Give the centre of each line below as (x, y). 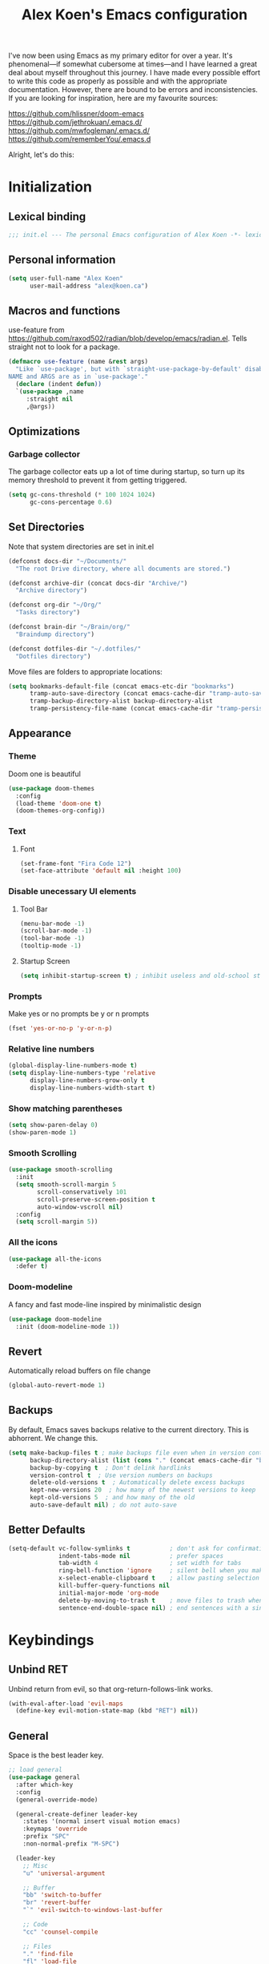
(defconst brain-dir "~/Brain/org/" (69, 627)
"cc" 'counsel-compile (60, 1932)
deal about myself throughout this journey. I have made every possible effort (134, 73)
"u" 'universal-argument (64, 1873)
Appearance (40, 733)
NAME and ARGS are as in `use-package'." (78, 377)
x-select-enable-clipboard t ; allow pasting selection (159, 1578)
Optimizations (44, 431)
